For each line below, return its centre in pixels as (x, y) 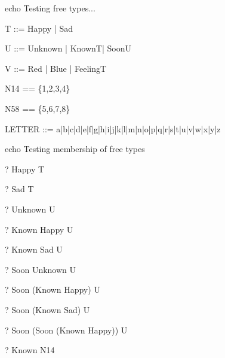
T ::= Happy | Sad (39, 28)
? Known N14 (30, 350)
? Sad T (19, 189)
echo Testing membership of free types (75, 149)
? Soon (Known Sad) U (47, 309)
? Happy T (25, 169)
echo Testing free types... (50, 8)
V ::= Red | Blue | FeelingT (56, 68)
